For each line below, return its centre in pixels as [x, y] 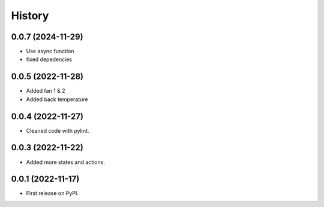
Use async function [50, 51]
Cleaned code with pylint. [58, 130]
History [30, 16]
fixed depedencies [49, 59]
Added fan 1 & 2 [46, 91]
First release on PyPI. [52, 193]
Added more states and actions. [65, 162]
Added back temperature [57, 99]
